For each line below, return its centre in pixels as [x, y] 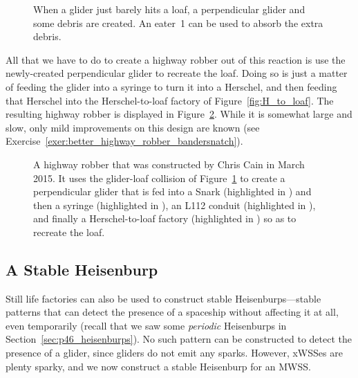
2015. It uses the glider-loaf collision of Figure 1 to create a [159, 178]
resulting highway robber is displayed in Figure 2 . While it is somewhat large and [179, 114]
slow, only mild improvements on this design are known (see [133, 127]
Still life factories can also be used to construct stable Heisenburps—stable [163, 298]
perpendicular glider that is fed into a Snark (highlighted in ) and [172, 191]
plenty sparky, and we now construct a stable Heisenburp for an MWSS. [158, 366]
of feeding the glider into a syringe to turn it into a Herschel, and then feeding [171, 86]
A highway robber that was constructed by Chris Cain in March [169, 164]
